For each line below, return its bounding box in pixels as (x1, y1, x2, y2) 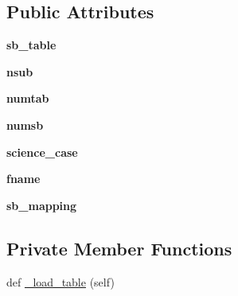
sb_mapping (6, 197, 77, 213)
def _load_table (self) (6, 273, 115, 290)
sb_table (6, 37, 57, 53)
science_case (6, 143, 78, 160)
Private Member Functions (6, 236, 232, 260)
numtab (6, 90, 49, 107)
